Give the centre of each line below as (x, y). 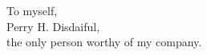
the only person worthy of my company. (104, 42)
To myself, (32, 10)
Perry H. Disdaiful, (53, 26)
